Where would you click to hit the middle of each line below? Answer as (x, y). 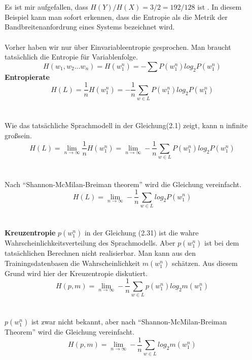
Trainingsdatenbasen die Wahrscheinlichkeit (73, 263)
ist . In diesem (220, 7)
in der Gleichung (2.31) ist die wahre (141, 233)
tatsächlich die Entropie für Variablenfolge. (71, 57)
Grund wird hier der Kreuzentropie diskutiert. (76, 273)
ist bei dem (222, 243)
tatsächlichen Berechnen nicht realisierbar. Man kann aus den (100, 253)
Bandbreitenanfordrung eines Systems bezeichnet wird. (90, 27)
